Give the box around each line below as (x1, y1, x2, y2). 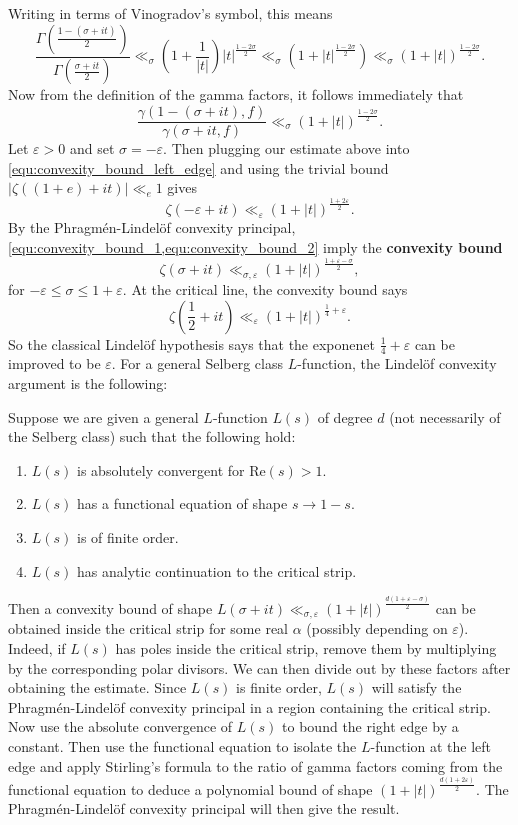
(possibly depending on (306, 618, 448, 639)
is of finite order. (77, 526, 179, 547)
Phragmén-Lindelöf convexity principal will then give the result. (8, 798, 400, 819)
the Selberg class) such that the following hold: (8, 426, 296, 447)
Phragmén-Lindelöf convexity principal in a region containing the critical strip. (8, 696, 491, 717)
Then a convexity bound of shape (8, 597, 213, 618)
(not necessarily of (389, 406, 501, 427)
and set (69, 138, 115, 159)
